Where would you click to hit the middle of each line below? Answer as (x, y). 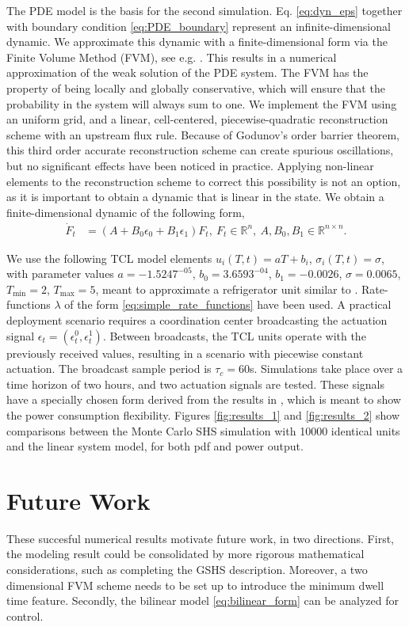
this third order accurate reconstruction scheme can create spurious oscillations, (200, 150)
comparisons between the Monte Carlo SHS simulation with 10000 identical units (203, 430)
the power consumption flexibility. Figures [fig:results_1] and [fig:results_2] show (203, 414)
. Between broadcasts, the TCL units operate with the (234, 335)
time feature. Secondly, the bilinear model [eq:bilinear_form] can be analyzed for (203, 600)
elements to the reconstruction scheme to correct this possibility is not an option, (204, 181)
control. (25, 616)
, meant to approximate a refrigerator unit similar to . (227, 289)
